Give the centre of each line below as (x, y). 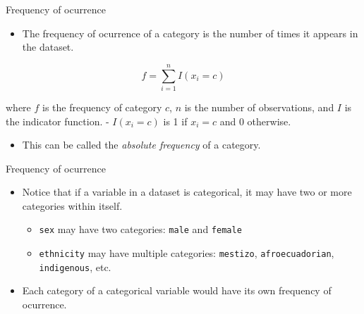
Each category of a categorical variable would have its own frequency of (177, 290)
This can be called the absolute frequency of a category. (141, 145)
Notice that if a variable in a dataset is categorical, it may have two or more (187, 192)
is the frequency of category (102, 107)
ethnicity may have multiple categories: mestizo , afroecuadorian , (187, 253)
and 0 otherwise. (255, 121)
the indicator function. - (57, 121)
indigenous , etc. (75, 266)
